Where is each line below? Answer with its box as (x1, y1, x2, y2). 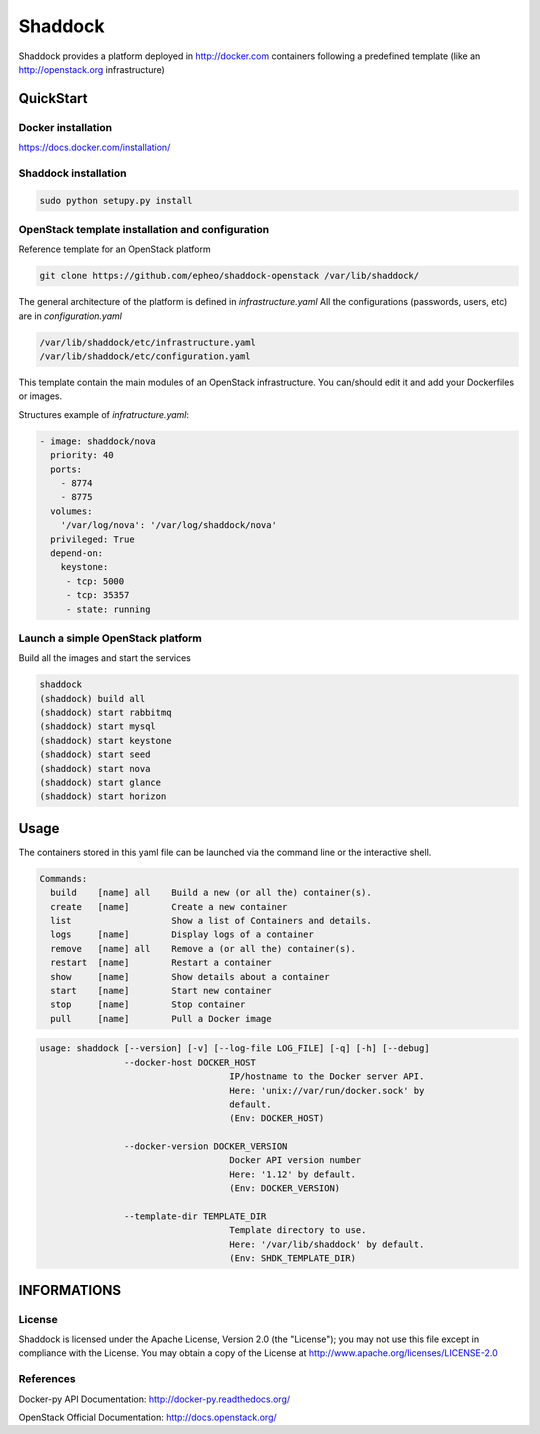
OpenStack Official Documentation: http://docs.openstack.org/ (18, 1411, 277, 1423)
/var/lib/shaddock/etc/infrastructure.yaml (39, 336, 257, 348)
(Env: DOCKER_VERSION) (229, 1183, 341, 1194)
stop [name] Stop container (50, 999, 246, 1010)
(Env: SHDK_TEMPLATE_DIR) (229, 1253, 357, 1264)
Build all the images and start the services (18, 652, 192, 664)
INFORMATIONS (18, 1281, 122, 1299)
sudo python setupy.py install (39, 195, 194, 206)
